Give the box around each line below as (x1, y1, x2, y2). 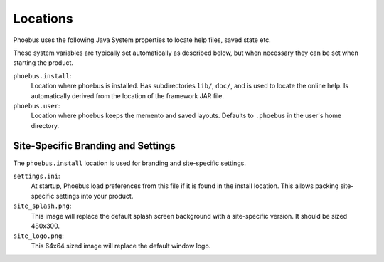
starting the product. (13, 58, 74, 67)
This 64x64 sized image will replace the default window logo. (31, 241, 211, 250)
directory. (31, 121, 60, 130)
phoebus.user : (13, 101, 60, 110)
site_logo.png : (13, 231, 64, 240)
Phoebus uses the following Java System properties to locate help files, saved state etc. (13, 36, 272, 44)
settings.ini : (13, 172, 60, 180)
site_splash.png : (13, 201, 72, 210)
